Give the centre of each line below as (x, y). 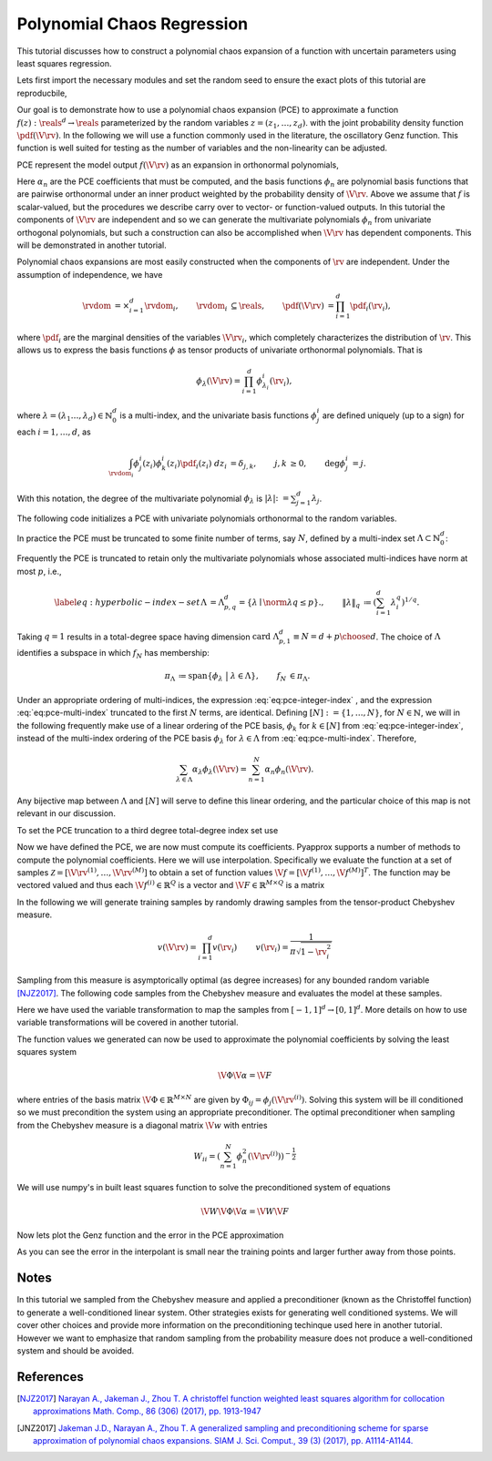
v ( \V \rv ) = (177, 947)
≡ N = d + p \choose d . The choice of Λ (367, 637)
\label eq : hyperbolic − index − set (127, 602)
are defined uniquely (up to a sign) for (393, 415)
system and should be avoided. (76, 1350)
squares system (47, 1052)
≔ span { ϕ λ (200, 677)
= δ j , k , (243, 465)
